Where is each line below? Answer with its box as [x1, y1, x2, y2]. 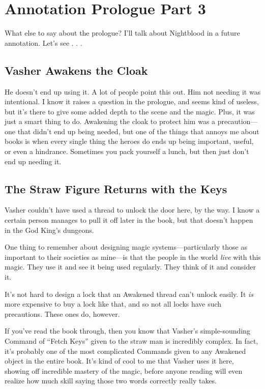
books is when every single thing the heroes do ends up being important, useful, [5, 136, 254, 146]
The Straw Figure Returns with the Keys [5, 181, 227, 196]
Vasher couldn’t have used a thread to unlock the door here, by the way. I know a [5, 204, 260, 215]
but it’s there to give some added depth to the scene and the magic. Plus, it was [5, 106, 255, 116]
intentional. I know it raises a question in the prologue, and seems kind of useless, [5, 96, 259, 107]
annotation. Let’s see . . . [5, 37, 82, 48]
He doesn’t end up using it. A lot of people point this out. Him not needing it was [5, 86, 261, 97]
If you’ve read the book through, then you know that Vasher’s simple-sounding [5, 325, 251, 336]
